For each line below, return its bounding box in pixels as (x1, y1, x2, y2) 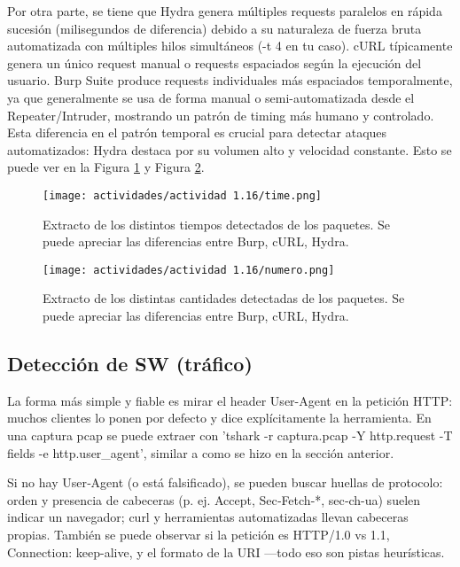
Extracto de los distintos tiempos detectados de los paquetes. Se (43, 214, 390, 233)
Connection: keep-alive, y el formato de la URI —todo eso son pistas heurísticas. (7, 542, 445, 561)
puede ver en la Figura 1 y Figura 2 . (7, 158, 205, 176)
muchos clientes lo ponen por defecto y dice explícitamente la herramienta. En (7, 408, 432, 427)
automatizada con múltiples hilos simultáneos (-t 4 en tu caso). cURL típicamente (7, 36, 453, 55)
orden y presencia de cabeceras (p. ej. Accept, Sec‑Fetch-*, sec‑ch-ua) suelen (7, 490, 421, 509)
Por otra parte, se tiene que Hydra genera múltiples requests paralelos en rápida (7, 2, 442, 19)
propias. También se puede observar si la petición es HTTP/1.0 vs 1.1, (7, 524, 390, 543)
